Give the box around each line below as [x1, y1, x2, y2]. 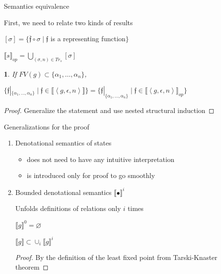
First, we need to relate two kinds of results [4, 17, 133, 27]
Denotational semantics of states [15, 138, 112, 148]
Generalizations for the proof [4, 121, 89, 131]
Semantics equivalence [4, 1, 70, 11]
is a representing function [50, 33, 126, 44]
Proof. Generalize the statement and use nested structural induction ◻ [4, 105, 215, 115]
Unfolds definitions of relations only [15, 203, 121, 213]
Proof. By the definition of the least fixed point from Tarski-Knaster [15, 252, 218, 262]
